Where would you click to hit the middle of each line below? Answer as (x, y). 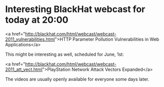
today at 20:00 (37, 20)
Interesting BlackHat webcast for (75, 9)
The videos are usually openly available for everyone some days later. (77, 79)
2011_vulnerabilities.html (30, 39)
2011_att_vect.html (24, 69)
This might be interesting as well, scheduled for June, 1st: (65, 54)
